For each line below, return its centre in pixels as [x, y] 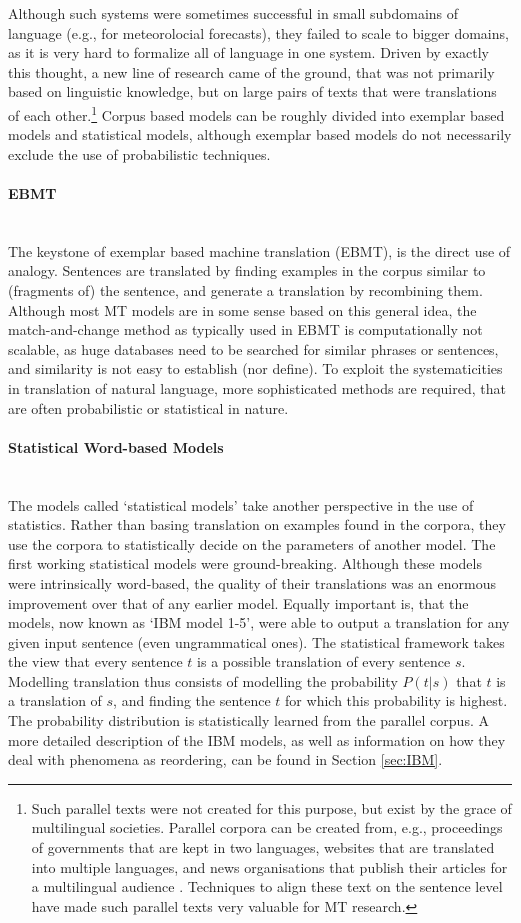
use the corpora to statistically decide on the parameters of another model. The [252, 543]
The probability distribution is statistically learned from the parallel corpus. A [248, 720]
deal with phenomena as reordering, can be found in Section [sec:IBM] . [225, 759]
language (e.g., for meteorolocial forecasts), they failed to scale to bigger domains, [258, 32]
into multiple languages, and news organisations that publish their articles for [269, 866]
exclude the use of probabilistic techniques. [139, 153]
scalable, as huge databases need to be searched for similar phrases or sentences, [253, 348]
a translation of [55, 700]
